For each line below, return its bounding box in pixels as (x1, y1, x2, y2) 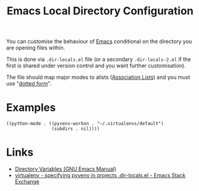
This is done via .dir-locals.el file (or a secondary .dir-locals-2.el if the (6, 56, 191, 63)
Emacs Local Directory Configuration (7, 4, 194, 18)
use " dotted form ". (6, 80, 52, 87)
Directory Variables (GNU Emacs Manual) (14, 165, 117, 172)
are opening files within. (6, 44, 66, 51)
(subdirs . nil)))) (51, 126, 100, 132)
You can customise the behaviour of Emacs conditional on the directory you (6, 38, 192, 45)
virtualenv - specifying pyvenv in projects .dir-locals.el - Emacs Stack (14, 172, 186, 179)
